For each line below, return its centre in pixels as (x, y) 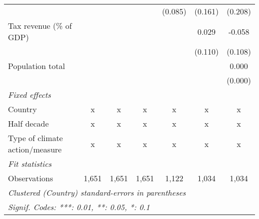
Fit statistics (30, 164)
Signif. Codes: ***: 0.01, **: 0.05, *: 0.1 (79, 207)
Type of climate (36, 138)
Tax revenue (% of (40, 26)
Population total (37, 66)
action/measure (35, 149)
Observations (31, 178)
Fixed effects (30, 95)
